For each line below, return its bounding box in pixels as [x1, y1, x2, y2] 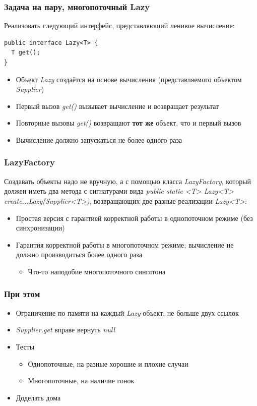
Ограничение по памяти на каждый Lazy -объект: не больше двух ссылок [16, 307, 239, 318]
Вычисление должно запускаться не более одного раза [16, 134, 182, 145]
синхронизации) [16, 222, 65, 233]
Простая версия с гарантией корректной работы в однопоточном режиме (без [16, 212, 253, 223]
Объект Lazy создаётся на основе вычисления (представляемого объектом [16, 74, 242, 84]
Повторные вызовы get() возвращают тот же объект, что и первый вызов [16, 118, 241, 128]
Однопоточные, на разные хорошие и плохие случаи [28, 358, 188, 369]
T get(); [11, 49, 40, 56]
